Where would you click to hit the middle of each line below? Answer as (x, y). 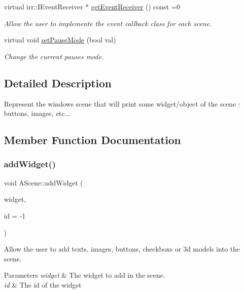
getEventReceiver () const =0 (136, 6)
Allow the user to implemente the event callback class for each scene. (108, 23)
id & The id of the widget (43, 284)
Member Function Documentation (93, 140)
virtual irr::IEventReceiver (44, 6)
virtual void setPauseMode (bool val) (60, 40)
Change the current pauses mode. (54, 56)
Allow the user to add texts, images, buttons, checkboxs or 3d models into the (122, 249)
